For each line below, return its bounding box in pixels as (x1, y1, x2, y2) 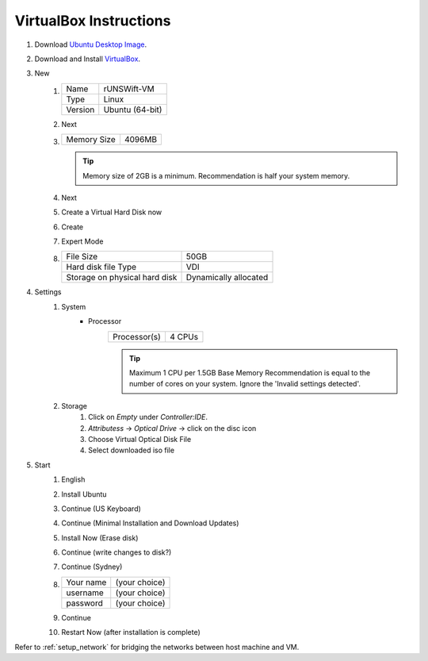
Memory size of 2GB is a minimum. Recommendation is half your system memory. (82, 171, 350, 180)
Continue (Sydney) (61, 562, 123, 571)
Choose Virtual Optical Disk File (88, 434, 192, 444)
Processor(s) (112, 331, 162, 342)
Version (66, 104, 95, 115)
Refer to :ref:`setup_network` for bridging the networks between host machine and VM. (14, 642, 300, 651)
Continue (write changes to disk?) (61, 548, 172, 557)
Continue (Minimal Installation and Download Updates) (61, 518, 239, 528)
